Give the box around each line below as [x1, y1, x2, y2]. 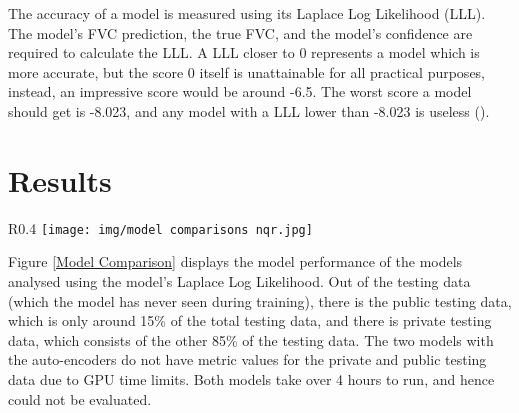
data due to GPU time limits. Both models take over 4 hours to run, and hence [8, 368, 495, 389]
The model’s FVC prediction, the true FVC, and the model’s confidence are [8, 22, 473, 43]
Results [8, 159, 112, 200]
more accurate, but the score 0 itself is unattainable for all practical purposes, [8, 61, 486, 82]
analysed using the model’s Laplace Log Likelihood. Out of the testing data [8, 270, 471, 291]
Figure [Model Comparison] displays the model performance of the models [8, 251, 463, 272]
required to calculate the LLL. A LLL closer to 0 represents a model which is [8, 42, 480, 63]
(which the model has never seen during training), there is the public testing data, [8, 290, 512, 311]
